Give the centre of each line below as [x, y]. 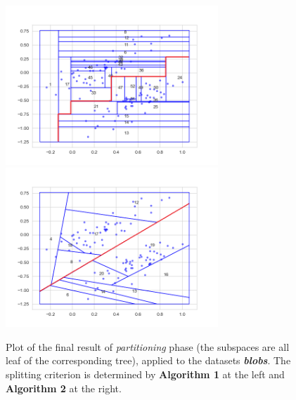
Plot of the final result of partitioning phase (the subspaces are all [148, 346]
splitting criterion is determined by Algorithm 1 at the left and [145, 374]
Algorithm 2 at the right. [64, 388]
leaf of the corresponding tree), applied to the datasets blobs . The [148, 360]
